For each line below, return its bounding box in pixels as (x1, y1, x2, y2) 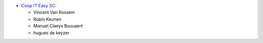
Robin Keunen (33, 16, 62, 22)
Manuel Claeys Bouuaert (33, 23, 83, 29)
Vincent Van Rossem (33, 10, 75, 15)
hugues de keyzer (33, 29, 70, 36)
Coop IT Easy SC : (21, 3, 56, 8)
